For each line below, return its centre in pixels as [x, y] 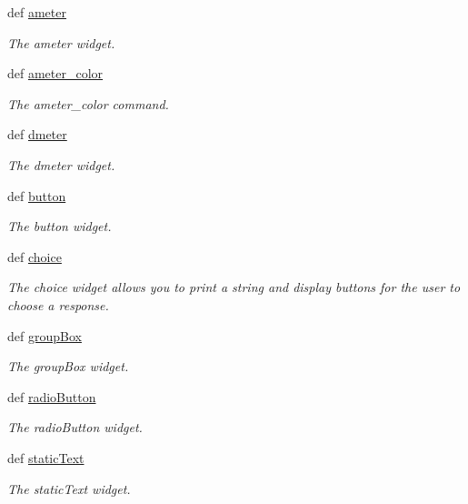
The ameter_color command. [88, 103]
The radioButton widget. [75, 427]
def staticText [46, 457]
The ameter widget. [61, 42]
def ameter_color [55, 73]
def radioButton [52, 396]
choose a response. [58, 304]
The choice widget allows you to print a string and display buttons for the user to [234, 287]
